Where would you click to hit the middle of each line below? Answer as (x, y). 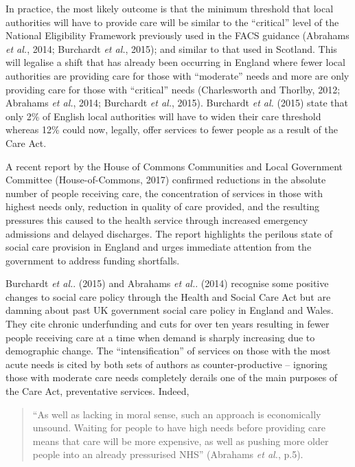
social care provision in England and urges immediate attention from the (159, 247)
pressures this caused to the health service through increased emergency (157, 219)
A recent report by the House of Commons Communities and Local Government (174, 166)
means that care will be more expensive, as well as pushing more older (181, 441)
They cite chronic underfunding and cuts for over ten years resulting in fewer (168, 324)
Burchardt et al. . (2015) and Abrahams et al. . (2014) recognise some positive (167, 283)
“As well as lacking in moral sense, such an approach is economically (177, 414)
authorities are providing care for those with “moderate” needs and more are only (177, 75)
